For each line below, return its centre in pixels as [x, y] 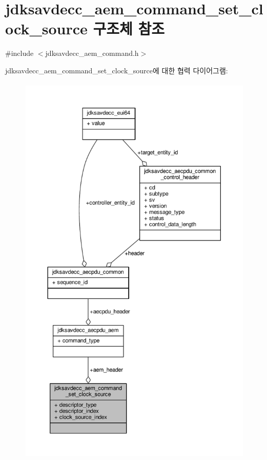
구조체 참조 [129, 28]
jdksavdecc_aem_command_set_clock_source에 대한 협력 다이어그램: [117, 70]
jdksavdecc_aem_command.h [92, 53]
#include [19, 53]
